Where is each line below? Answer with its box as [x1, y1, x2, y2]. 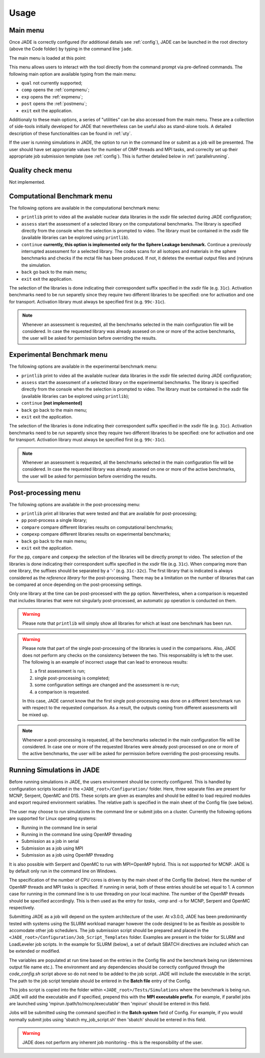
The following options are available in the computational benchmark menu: [9, 205, 160, 211]
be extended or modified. [9, 948, 61, 954]
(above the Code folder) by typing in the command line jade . [9, 46, 132, 52]
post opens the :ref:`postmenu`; [21, 101, 87, 107]
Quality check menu [9, 166, 72, 174]
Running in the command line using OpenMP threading [21, 832, 132, 837]
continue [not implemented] [21, 400, 82, 406]
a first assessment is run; [34, 668, 86, 674]
